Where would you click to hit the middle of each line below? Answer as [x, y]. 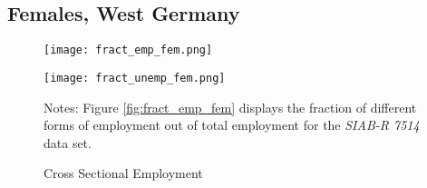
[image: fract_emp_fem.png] [128, 50]
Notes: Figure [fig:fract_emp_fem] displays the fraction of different [230, 107]
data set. [68, 142]
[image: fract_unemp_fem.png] [135, 78]
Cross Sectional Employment [123, 173]
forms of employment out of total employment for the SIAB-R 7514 [232, 125]
